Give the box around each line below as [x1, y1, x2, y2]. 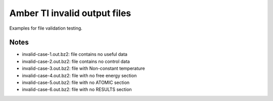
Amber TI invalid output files [9, 8, 131, 19]
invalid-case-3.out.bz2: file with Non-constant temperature [22, 65, 145, 71]
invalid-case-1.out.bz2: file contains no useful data [22, 51, 127, 57]
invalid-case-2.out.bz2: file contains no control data [22, 58, 130, 64]
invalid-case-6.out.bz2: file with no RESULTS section [22, 86, 132, 92]
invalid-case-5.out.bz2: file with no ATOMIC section [22, 79, 130, 85]
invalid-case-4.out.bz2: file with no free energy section [22, 72, 137, 78]
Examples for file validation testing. [9, 25, 83, 31]
